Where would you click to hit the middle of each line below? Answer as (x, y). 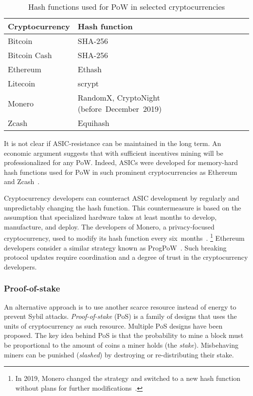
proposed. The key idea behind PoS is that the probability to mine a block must (124, 335)
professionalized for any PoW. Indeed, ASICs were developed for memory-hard (121, 162)
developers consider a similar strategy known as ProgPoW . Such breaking (115, 247)
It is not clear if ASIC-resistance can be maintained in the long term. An (113, 143)
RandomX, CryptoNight (119, 97)
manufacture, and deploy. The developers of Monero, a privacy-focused (109, 226)
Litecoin (22, 83)
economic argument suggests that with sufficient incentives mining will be (114, 153)
